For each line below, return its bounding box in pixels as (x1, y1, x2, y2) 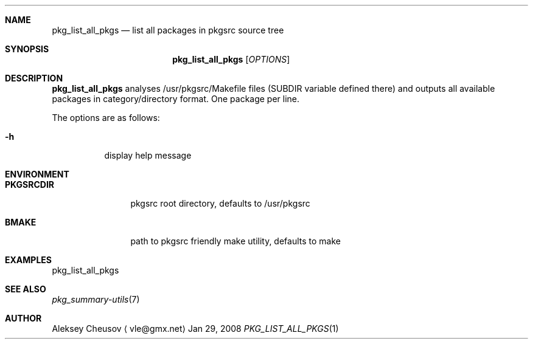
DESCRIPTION (5, 73, 63, 83)
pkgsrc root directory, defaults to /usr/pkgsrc (130, 198, 310, 208)
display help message (104, 150, 192, 160)
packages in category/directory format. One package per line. (52, 94, 300, 104)
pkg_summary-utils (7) (52, 294, 140, 304)
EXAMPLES (5, 255, 52, 265)
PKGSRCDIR (5, 179, 55, 190)
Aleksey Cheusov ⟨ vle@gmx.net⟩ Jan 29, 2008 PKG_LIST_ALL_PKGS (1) (52, 323, 339, 334)
